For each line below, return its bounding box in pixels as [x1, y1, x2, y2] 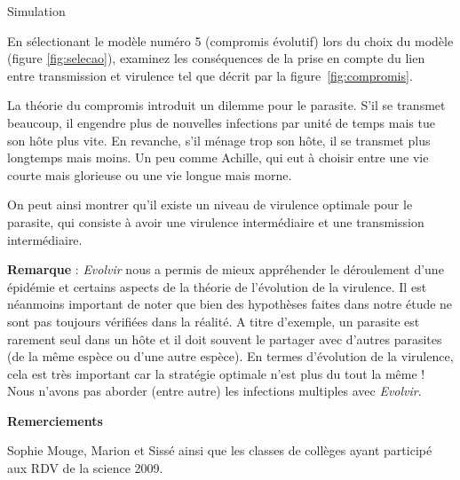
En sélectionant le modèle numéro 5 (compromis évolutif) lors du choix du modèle [7, 31, 454, 50]
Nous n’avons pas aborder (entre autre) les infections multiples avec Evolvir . [7, 382, 422, 400]
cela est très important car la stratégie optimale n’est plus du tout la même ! [7, 364, 425, 382]
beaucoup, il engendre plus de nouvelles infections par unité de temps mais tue [7, 113, 435, 131]
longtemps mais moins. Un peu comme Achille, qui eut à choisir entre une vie [7, 148, 429, 167]
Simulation [7, 2, 66, 20]
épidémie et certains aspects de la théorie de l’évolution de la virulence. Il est [7, 277, 427, 295]
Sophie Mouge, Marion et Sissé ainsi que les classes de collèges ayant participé [7, 441, 432, 460]
